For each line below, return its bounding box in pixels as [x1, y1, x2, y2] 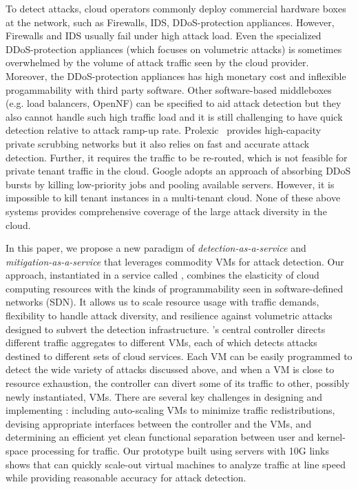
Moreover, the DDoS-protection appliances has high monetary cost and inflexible [6, 68, 346, 83]
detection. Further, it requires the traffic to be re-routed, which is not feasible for [6, 150, 348, 164]
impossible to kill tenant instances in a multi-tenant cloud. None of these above [6, 190, 341, 205]
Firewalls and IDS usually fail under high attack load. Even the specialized [6, 28, 322, 43]
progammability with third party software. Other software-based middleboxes [6, 82, 332, 97]
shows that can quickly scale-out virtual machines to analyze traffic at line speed [6, 457, 346, 471]
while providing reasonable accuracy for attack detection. [6, 470, 246, 485]
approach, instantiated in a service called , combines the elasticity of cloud [6, 268, 319, 282]
